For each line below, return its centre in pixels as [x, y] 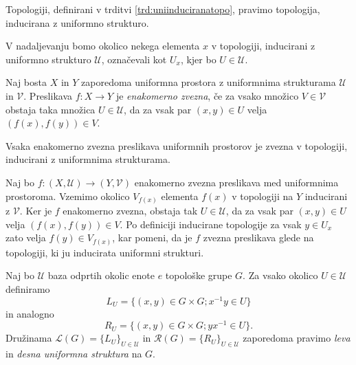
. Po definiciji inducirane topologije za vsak [211, 224]
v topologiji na [263, 196]
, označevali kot [134, 59]
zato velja [26, 237]
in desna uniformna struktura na [74, 354]
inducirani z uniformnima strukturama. [88, 159]
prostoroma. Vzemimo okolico [68, 196]
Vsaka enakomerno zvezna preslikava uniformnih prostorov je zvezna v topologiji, [177, 145]
